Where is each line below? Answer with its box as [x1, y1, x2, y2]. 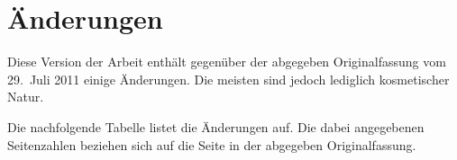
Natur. [7, 87, 44, 106]
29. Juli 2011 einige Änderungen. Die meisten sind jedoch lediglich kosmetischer [7, 69, 450, 88]
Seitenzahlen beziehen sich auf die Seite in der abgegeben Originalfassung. [7, 135, 416, 154]
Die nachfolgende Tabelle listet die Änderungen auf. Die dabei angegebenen [7, 117, 425, 136]
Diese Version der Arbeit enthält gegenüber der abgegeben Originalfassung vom [7, 52, 446, 71]
